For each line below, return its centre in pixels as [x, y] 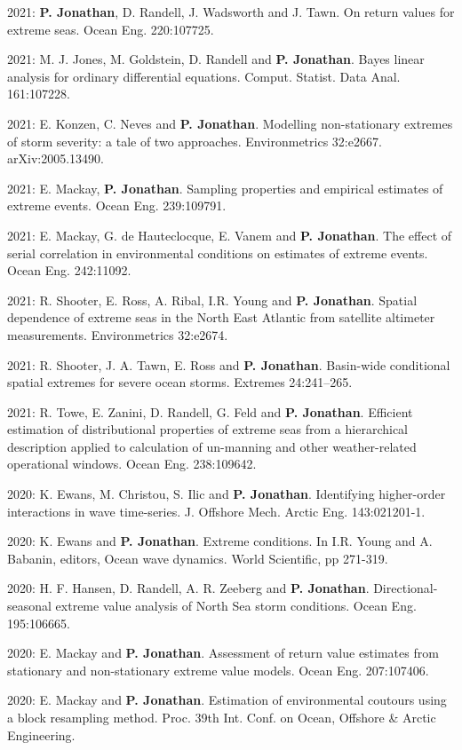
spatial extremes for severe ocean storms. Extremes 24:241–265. [180, 382]
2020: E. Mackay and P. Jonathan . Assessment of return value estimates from [223, 653]
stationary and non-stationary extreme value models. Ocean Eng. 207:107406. [218, 670]
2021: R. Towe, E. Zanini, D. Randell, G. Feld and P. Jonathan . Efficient [210, 411]
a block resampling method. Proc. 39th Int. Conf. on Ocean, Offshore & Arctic [222, 717]
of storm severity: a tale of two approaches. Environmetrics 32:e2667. [195, 141]
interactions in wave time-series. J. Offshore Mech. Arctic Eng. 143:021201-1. [216, 511]
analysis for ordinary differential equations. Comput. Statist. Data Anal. [204, 76]
